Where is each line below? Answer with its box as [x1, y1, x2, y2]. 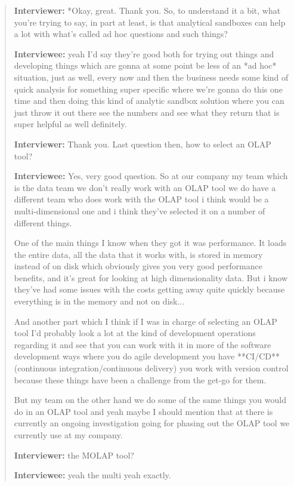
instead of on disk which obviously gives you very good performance [14, 260, 262, 272]
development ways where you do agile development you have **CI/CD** [14, 350, 280, 362]
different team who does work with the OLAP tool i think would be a [14, 193, 269, 205]
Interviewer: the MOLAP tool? [14, 448, 134, 461]
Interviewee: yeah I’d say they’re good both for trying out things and [14, 47, 274, 60]
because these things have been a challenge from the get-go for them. [14, 373, 267, 386]
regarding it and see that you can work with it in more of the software [14, 338, 271, 350]
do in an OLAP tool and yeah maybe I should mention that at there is [14, 405, 273, 417]
